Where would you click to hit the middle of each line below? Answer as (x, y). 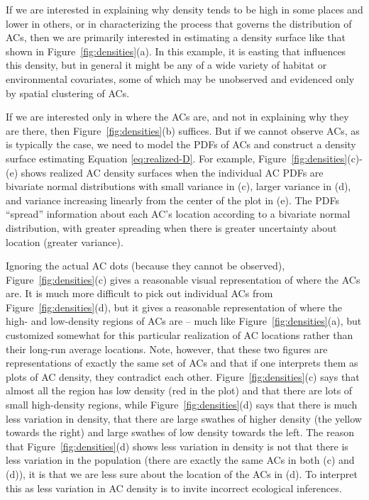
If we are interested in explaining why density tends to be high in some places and (184, 9)
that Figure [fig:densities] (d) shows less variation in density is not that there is (177, 446)
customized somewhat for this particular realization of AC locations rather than (180, 335)
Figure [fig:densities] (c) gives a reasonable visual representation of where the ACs (183, 279)
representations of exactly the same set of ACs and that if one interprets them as (182, 363)
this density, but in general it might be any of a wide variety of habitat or (166, 65)
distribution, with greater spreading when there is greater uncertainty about (171, 227)
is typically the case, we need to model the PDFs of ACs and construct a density (181, 144)
